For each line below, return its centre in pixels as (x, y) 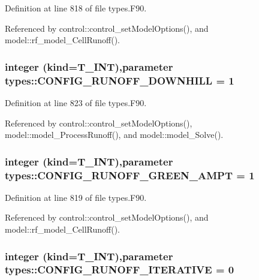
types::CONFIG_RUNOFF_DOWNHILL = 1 (120, 80)
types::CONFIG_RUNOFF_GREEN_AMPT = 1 (130, 175)
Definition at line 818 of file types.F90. (76, 8)
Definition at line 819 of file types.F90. (76, 197)
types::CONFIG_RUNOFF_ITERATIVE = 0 (120, 270)
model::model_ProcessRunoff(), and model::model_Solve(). (114, 135)
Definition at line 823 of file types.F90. (76, 102)
